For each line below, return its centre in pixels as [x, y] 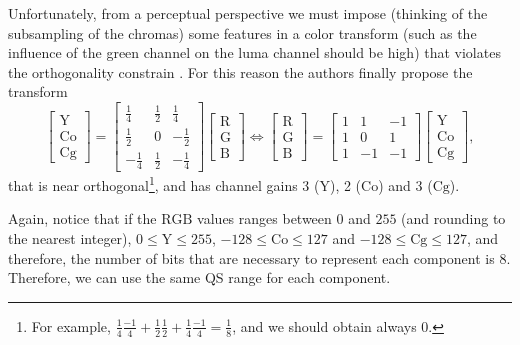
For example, [71, 325]
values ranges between [264, 218]
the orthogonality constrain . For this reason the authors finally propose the [240, 71]
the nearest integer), [70, 237]
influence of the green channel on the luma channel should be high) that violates [254, 52]
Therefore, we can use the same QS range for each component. [199, 277]
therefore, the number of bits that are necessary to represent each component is [251, 257]
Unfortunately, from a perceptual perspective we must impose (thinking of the [248, 13]
